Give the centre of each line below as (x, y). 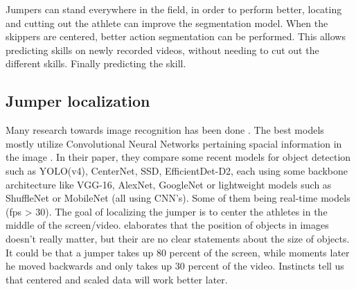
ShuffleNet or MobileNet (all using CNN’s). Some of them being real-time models (178, 198)
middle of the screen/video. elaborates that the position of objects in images (167, 225)
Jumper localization (78, 101)
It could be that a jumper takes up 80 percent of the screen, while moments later (178, 252)
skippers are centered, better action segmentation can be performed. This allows (176, 36)
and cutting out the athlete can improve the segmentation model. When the (167, 23)
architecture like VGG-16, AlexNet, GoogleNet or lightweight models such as (169, 184)
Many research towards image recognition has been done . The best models (165, 130)
